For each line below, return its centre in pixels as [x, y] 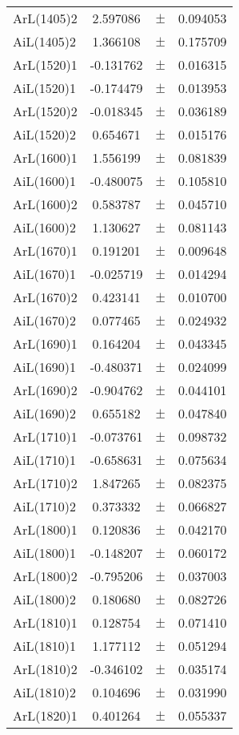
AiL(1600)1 [44, 181]
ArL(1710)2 [45, 483]
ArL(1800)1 [45, 529]
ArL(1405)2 [45, 18]
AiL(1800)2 [44, 599]
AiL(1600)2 [44, 227]
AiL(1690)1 [44, 367]
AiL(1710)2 [44, 506]
